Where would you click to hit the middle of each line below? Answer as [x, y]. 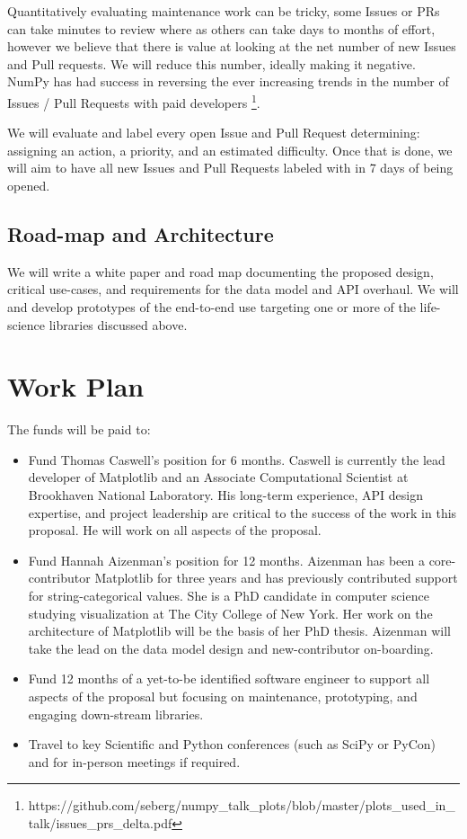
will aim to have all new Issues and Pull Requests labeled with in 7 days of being [230, 168]
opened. [29, 185]
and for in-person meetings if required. [134, 761]
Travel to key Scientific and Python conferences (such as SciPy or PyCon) [232, 744]
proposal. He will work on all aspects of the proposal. [175, 530]
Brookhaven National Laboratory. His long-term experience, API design [226, 495]
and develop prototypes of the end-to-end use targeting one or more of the [211, 306]
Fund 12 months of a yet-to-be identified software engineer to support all [229, 678]
